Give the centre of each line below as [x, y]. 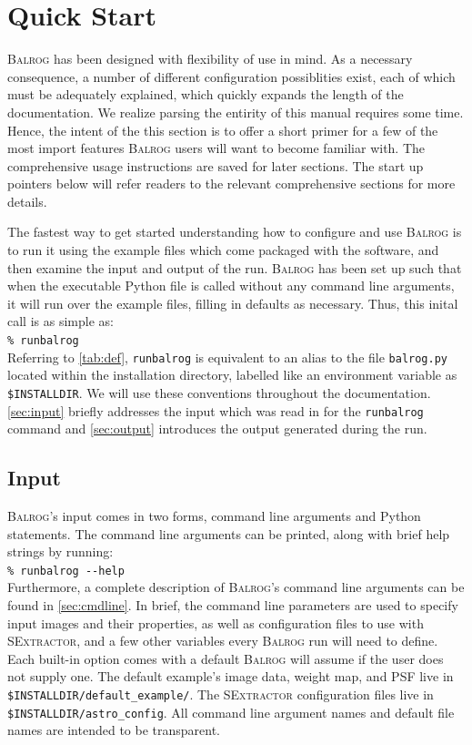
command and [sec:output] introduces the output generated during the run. [217, 429]
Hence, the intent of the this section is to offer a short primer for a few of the [223, 130]
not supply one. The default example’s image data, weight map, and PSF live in [231, 676]
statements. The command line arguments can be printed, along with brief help [229, 533]
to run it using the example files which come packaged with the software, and [223, 250]
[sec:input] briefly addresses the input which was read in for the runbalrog [216, 410]
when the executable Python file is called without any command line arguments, [231, 286]
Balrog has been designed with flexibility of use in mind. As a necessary [210, 59]
